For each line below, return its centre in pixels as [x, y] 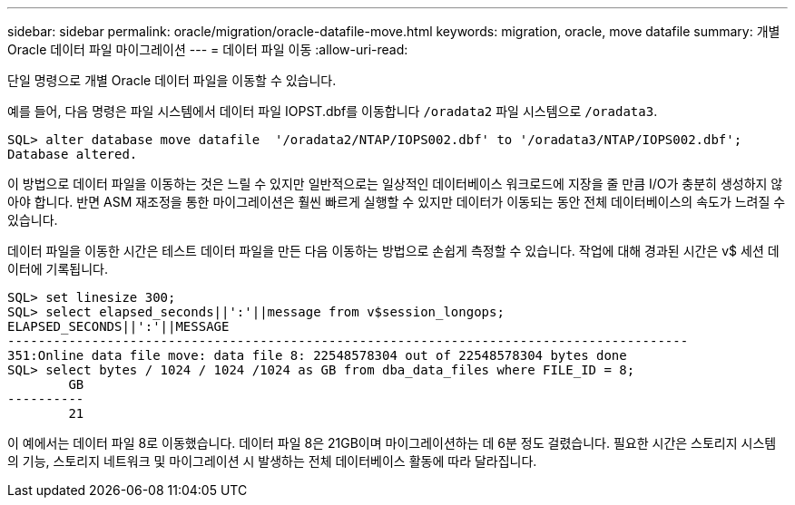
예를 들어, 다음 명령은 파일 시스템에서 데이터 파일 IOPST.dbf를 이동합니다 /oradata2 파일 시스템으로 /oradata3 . [333, 111]
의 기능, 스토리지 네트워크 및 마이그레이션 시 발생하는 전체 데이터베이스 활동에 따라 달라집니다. [272, 461]
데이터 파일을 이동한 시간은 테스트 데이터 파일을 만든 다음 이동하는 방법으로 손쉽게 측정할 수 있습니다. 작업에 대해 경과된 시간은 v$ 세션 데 [393, 251]
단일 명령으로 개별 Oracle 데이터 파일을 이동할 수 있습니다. [172, 80]
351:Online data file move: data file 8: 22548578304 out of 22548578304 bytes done [317, 355]
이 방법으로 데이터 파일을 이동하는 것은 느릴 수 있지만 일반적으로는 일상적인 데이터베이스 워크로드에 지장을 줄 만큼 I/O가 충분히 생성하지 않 [395, 184]
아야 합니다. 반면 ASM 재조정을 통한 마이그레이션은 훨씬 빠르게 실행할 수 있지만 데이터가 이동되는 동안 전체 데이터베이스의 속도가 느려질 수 [397, 202]
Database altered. [73, 154]
